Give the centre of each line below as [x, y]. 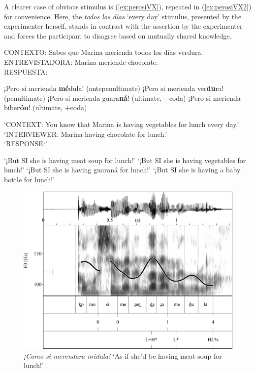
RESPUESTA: [26, 71]
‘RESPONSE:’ [26, 144]
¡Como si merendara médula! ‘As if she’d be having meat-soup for [123, 355]
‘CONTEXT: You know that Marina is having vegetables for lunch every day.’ [122, 124]
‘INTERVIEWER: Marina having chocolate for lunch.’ [86, 134]
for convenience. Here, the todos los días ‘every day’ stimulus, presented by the [123, 16]
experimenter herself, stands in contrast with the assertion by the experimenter [123, 26]
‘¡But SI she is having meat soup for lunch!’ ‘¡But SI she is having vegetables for [125, 160]
